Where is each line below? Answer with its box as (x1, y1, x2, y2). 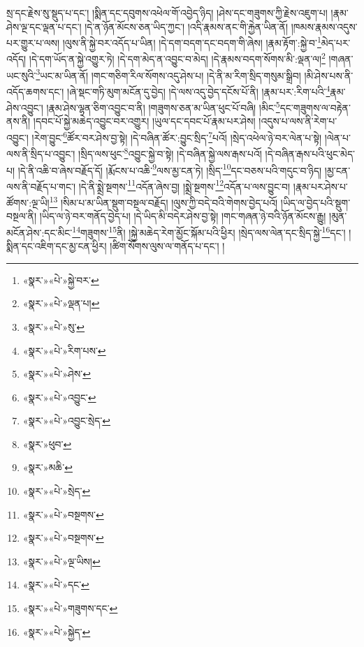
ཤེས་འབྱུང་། (6, 100, 43, 114)
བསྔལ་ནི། (6, 209, 36, 223)
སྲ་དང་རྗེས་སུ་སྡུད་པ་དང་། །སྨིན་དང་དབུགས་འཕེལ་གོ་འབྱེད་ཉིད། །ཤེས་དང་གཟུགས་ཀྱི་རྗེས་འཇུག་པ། (6, 6, 328, 20)
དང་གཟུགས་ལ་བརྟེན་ (279, 100, 351, 114)
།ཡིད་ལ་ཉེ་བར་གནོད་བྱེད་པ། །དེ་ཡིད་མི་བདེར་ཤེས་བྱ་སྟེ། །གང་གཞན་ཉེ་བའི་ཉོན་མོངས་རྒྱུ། (39, 209, 326, 223)
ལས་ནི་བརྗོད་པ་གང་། (6, 179, 76, 193)
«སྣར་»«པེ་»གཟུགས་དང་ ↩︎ (22, 601, 118, 616)
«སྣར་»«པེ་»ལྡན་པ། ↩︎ (22, 296, 100, 311)
